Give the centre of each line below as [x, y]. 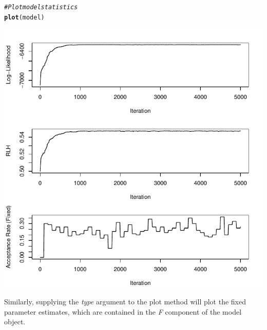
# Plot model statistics [41, 7]
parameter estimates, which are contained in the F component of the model [123, 311]
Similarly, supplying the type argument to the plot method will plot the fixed [125, 301]
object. [15, 322]
